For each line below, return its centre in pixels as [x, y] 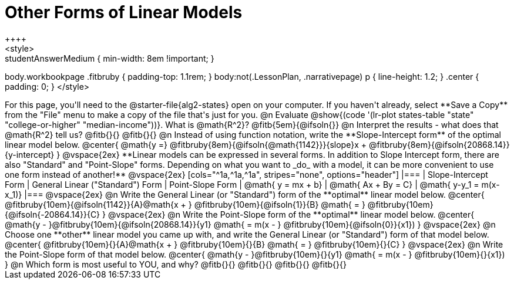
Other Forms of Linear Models [124, 12]
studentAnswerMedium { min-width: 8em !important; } [110, 58]
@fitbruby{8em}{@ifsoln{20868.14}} [439, 144]
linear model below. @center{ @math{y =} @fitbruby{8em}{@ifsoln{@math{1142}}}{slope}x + [186, 144]
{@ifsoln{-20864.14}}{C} [53, 214]
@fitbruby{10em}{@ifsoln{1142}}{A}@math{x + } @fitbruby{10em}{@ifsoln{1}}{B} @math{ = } [185, 204]
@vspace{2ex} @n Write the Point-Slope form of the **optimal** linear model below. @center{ [291, 214]
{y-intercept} [30, 154]
